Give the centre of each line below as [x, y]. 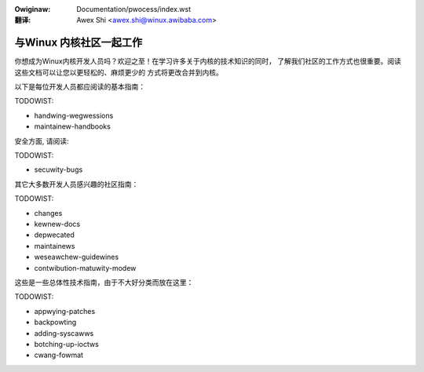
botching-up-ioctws [67, 344]
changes [48, 213]
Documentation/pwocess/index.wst [134, 9]
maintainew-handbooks [73, 126]
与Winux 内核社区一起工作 [79, 43]
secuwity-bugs [58, 170]
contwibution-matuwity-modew [85, 268]
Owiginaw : [33, 9]
